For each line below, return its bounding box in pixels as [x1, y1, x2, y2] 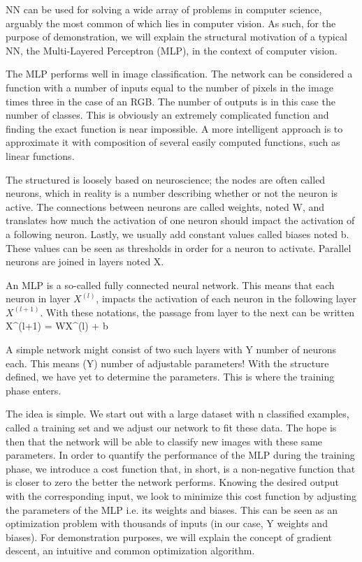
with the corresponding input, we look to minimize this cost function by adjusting [6, 489, 357, 503]
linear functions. [6, 148, 75, 163]
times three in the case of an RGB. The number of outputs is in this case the [6, 94, 335, 108]
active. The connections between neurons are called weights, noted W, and [6, 199, 325, 214]
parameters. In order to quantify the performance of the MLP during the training [6, 448, 355, 462]
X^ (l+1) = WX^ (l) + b [6, 318, 108, 333]
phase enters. [6, 383, 61, 397]
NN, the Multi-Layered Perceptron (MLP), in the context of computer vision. [6, 43, 338, 57]
